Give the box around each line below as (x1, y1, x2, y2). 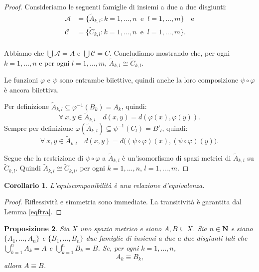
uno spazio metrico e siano (80, 223, 162, 233)
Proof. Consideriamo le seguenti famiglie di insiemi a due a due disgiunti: (4, 1, 227, 11)
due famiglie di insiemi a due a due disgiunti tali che (86, 233, 248, 243)
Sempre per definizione (4, 122, 73, 133)
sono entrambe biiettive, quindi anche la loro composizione (59, 75, 239, 85)
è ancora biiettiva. (4, 84, 59, 94)
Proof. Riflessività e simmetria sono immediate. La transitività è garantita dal (4, 196, 242, 207)
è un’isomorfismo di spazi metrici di (122, 152, 231, 163)
